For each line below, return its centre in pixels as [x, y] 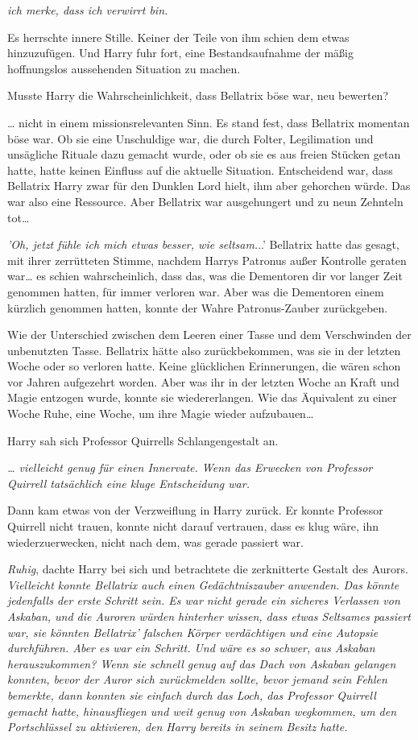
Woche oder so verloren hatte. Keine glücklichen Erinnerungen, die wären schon [204, 366]
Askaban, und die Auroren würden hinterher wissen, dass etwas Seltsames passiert [209, 616]
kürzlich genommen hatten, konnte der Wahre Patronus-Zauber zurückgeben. [198, 307]
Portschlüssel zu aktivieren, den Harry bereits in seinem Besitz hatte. [178, 727]
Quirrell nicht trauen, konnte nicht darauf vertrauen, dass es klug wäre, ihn [193, 526]
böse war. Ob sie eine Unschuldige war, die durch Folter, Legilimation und [190, 138]
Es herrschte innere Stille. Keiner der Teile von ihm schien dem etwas [178, 37]
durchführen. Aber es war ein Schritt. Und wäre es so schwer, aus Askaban [191, 648]
